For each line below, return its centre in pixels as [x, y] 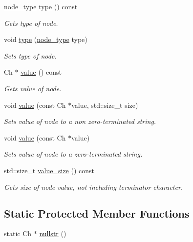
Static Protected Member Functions [97, 213]
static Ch [18, 233]
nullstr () [53, 233]
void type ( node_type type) [46, 39]
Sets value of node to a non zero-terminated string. [80, 121]
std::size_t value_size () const [49, 170]
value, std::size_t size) [105, 105]
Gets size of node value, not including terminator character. [94, 187]
